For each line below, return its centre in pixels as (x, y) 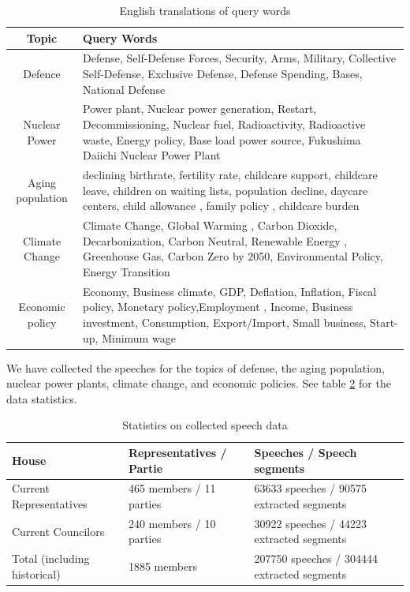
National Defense (124, 89)
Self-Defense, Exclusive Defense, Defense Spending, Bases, (223, 74)
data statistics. (42, 398)
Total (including (51, 558)
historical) (36, 573)
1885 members (163, 566)
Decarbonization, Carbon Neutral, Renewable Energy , (215, 240)
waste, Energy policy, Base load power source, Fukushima (222, 139)
